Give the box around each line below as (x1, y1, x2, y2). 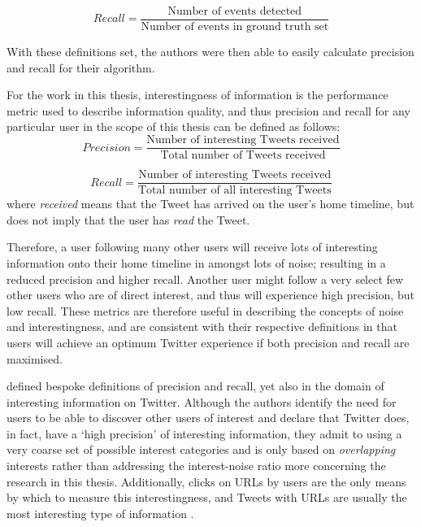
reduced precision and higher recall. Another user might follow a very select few (7, 270, 404, 287)
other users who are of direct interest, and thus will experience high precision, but (7, 286, 414, 303)
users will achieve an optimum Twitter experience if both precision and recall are (7, 333, 410, 351)
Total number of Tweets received (160, 150, 326, 162)
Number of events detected (167, 6, 302, 17)
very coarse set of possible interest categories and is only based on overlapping (7, 441, 396, 458)
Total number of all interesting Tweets (137, 185, 332, 197)
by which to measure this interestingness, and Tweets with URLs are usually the (7, 489, 407, 506)
